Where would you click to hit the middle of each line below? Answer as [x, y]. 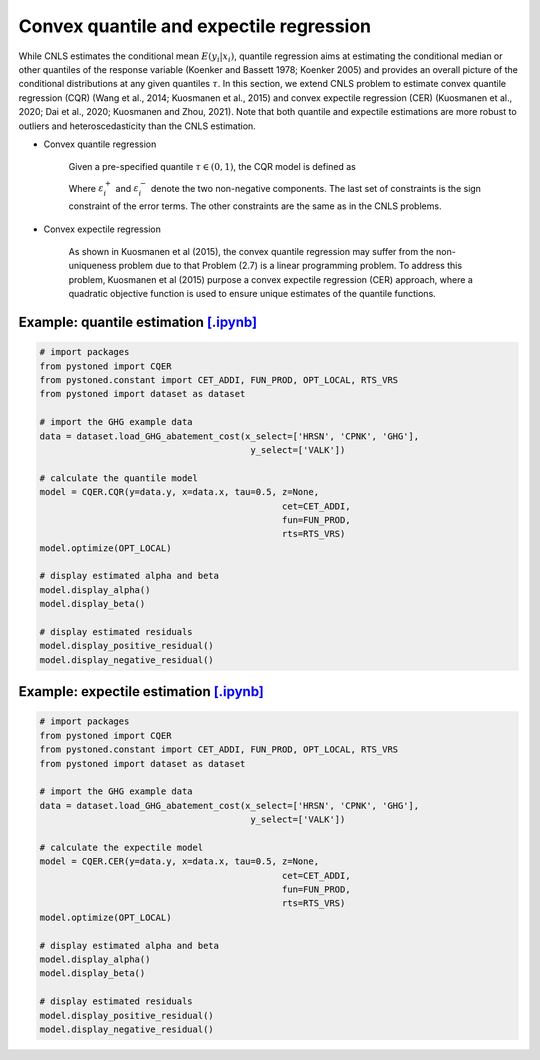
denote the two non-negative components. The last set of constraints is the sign [316, 188]
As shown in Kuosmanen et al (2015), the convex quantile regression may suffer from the [251, 252]
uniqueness [92, 266]
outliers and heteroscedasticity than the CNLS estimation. [137, 126]
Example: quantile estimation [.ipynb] [138, 322]
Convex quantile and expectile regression [195, 26]
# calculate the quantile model [119, 478]
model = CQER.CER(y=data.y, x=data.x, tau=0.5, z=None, [179, 861]
